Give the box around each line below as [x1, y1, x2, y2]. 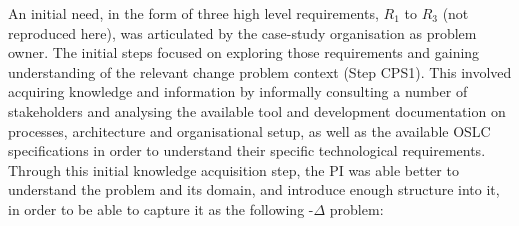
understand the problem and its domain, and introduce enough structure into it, [8, 179, 500, 200]
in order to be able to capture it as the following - [8, 198, 314, 219]
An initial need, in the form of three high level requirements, [8, 3, 379, 23]
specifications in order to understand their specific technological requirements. [8, 140, 486, 161]
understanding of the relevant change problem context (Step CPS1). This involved [8, 61, 512, 82]
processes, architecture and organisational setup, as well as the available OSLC [8, 120, 491, 141]
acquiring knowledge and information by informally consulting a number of [8, 81, 468, 102]
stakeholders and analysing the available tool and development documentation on [8, 100, 506, 121]
